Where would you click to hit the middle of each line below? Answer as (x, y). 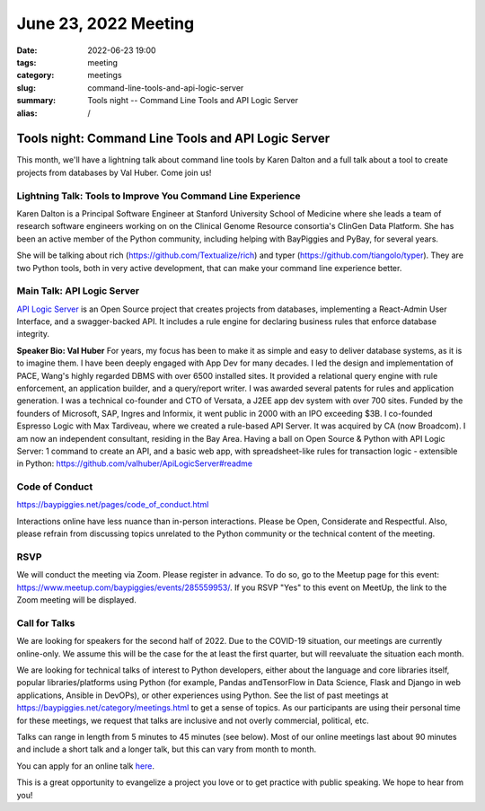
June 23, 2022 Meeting (106, 23)
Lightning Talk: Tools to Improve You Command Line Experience (159, 196)
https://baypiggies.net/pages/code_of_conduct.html (113, 505)
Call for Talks (46, 622)
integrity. (33, 334)
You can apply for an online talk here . (85, 766)
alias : (27, 113)
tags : (26, 62)
